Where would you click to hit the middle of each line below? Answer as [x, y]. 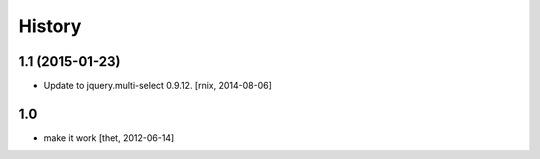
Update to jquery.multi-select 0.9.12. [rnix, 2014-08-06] [157, 86]
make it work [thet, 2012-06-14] [109, 137]
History [50, 26]
